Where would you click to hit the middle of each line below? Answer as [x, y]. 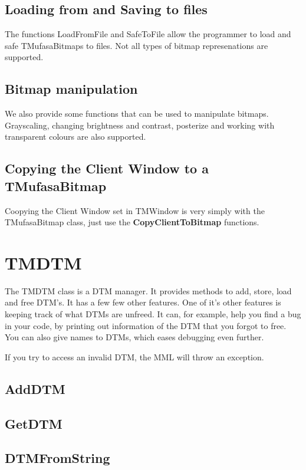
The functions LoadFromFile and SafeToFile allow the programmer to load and [148, 34]
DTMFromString [57, 458]
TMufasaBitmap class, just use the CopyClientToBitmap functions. [132, 222]
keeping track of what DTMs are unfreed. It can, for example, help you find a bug [153, 314]
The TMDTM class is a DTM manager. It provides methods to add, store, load [148, 290]
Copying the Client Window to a [107, 168]
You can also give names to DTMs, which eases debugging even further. [134, 337]
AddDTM [35, 388]
